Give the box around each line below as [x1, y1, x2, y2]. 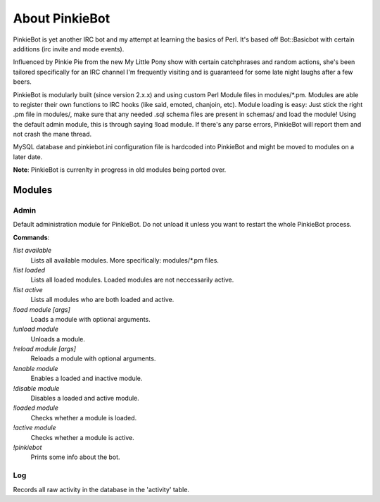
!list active [13, 285, 43, 294]
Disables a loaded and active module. [30, 394, 140, 403]
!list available [13, 246, 52, 255]
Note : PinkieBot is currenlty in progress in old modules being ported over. [13, 165, 227, 174]
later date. [13, 152, 43, 161]
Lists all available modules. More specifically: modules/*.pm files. [30, 256, 220, 264]
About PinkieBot [13, 11, 110, 26]
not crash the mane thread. [13, 130, 92, 139]
